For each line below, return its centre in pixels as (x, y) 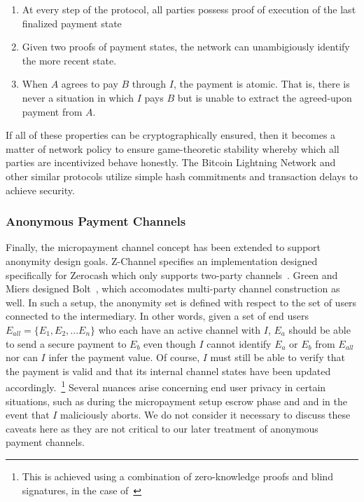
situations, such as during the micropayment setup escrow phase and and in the (176, 401)
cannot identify (239, 343)
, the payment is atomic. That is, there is (261, 84)
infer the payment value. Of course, (124, 357)
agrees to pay (90, 84)
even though (170, 343)
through (149, 84)
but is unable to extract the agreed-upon (265, 97)
